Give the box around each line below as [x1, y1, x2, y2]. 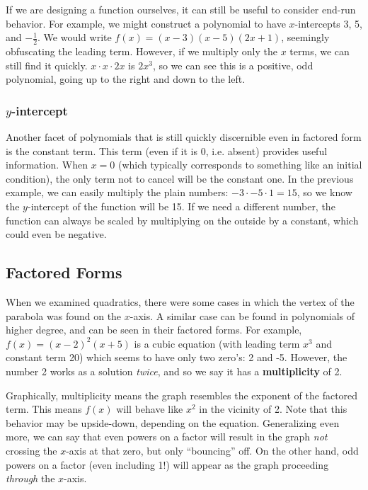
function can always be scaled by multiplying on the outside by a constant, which [6, 212, 359, 227]
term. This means [6, 401, 82, 416]
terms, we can [289, 44, 350, 59]
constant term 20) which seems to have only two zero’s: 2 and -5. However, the [6, 350, 347, 365]
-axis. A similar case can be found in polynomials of [130, 308, 355, 323]
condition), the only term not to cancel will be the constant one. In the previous [6, 171, 354, 186]
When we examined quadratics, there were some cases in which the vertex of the [6, 294, 355, 309]
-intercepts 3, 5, [294, 16, 362, 30]
